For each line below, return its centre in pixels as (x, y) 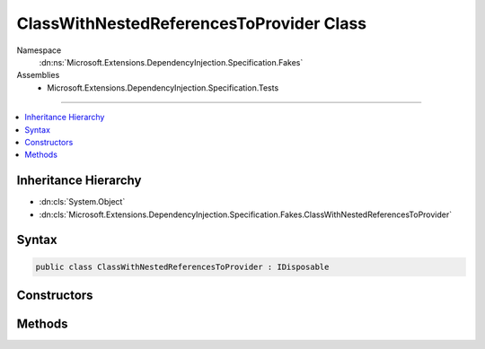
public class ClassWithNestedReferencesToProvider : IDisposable (182, 266)
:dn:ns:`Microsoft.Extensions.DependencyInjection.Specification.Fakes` (171, 62)
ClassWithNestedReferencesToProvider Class (192, 23)
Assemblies (38, 75)
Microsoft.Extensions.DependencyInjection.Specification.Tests (163, 87)
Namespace (39, 50)
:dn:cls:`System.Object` (82, 202)
